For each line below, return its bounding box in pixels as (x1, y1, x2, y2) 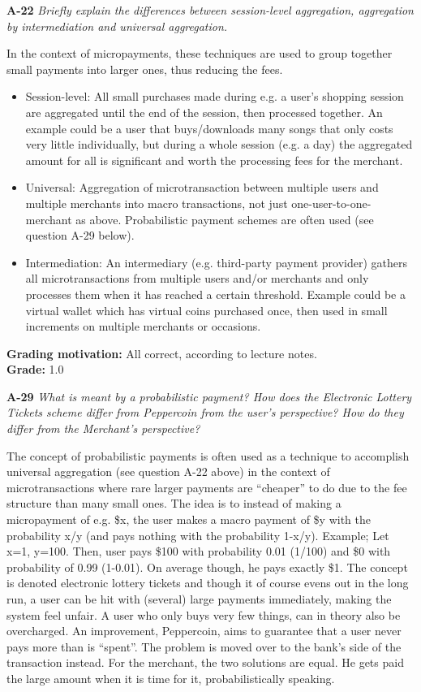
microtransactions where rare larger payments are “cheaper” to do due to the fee (6, 478, 407, 495)
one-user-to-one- (291, 194, 372, 211)
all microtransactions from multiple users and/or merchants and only (25, 270, 369, 287)
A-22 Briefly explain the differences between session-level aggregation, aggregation (6, 2, 414, 18)
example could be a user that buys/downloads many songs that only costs (25, 119, 393, 136)
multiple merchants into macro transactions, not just (25, 194, 288, 211)
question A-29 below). (25, 227, 135, 244)
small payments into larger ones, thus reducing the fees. (6, 60, 283, 77)
